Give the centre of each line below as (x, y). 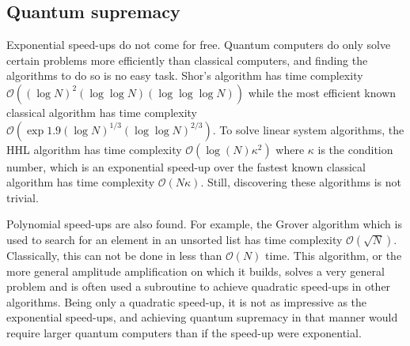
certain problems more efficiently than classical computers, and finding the (187, 60)
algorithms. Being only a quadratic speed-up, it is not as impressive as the (187, 301)
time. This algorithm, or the (334, 255)
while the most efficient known (322, 92)
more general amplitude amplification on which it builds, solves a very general (196, 271)
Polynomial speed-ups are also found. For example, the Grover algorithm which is (204, 224)
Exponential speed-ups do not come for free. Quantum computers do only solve (199, 45)
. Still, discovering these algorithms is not (301, 182)
